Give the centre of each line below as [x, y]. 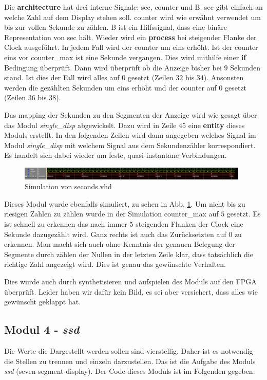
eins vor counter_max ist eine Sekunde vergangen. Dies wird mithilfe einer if [125, 57]
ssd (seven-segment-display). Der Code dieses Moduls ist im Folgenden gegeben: [130, 371]
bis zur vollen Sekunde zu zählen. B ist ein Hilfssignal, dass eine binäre [116, 27]
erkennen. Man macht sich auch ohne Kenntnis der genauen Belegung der [120, 244]
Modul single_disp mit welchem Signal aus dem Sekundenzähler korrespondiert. [130, 145]
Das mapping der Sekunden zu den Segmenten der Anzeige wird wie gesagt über [131, 114]
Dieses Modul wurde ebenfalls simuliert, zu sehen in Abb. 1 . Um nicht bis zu [125, 203]
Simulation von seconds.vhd [68, 186]
